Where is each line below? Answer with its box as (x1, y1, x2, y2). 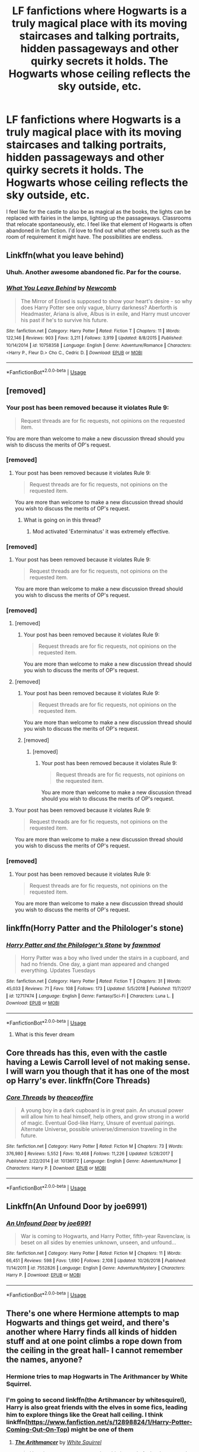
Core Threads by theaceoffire (6, 1093, 94, 1101)
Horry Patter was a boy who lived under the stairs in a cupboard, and (20, 955, 190, 962)
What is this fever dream (14, 1030, 75, 1037)
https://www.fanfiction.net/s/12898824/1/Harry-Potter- (27, 1418, 192, 1426)
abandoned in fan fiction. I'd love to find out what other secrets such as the (6, 227, 190, 234)
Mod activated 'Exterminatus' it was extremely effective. (32, 528, 170, 535)
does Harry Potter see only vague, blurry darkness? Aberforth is (20, 304, 178, 311)
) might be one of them (67, 1425, 134, 1434)
